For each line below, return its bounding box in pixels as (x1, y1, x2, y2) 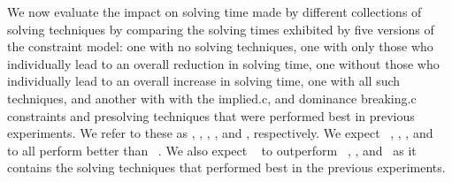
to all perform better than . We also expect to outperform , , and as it (7, 140, 417, 159)
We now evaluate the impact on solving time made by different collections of (7, 3, 422, 20)
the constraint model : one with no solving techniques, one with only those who (7, 37, 433, 56)
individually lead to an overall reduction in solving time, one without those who (7, 54, 440, 72)
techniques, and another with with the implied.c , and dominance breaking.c (7, 88, 417, 107)
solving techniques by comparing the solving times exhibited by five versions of (7, 19, 434, 38)
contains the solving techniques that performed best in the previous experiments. (7, 158, 446, 177)
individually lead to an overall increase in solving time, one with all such (7, 72, 401, 90)
